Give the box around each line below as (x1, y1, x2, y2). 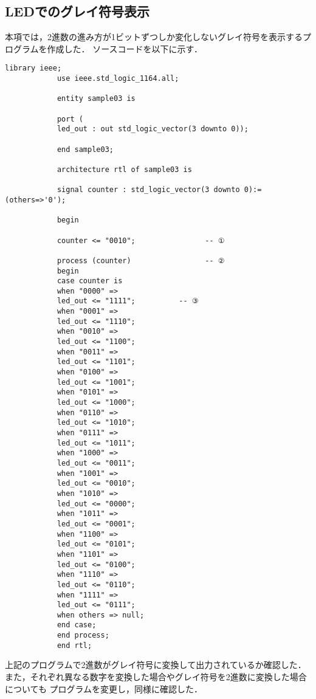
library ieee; (5, 64, 62, 73)
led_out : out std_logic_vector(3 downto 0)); (57, 125, 249, 134)
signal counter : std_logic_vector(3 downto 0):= (57, 185, 262, 195)
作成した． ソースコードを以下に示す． (47, 42, 202, 55)
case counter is (57, 277, 123, 286)
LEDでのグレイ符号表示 (5, 2, 149, 21)
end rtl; (57, 641, 92, 650)
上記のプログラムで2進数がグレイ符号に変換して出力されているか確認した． (5, 658, 306, 671)
